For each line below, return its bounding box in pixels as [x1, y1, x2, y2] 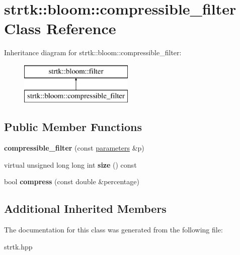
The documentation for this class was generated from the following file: [4, 224, 223, 235]
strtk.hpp [4, 241, 33, 251]
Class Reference [4, 18, 116, 39]
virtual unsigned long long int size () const [4, 159, 137, 170]
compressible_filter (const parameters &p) [4, 143, 144, 153]
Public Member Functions [4, 119, 142, 135]
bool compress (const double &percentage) [4, 176, 139, 187]
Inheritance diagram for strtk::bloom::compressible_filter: [4, 47, 182, 58]
